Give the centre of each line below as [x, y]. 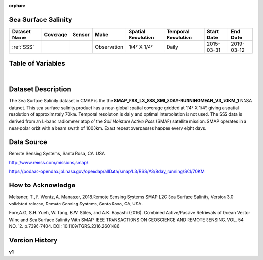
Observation [109, 47]
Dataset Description [40, 89]
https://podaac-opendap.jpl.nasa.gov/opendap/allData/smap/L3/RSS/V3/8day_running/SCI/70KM [107, 171]
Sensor [81, 34]
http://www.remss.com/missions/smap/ [49, 163]
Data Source [28, 142]
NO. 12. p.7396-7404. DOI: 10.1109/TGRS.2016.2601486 [64, 226]
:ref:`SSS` [23, 47]
